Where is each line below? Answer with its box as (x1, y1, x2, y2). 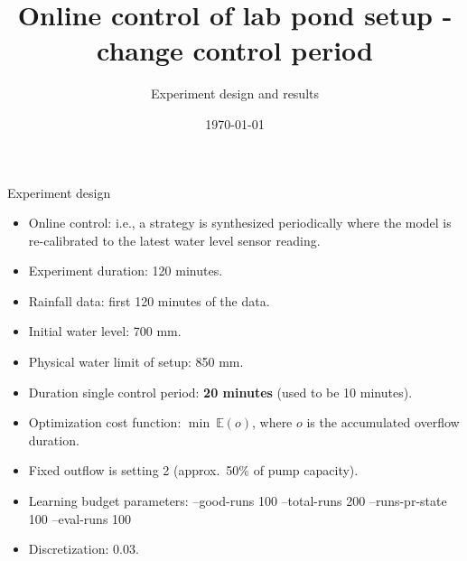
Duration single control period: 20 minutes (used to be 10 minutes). (28, 382, 413, 401)
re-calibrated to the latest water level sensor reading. (28, 230, 321, 249)
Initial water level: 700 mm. (28, 322, 182, 341)
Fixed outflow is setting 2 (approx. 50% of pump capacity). (28, 461, 359, 480)
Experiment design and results (150, 84, 320, 103)
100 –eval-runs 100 (28, 509, 132, 528)
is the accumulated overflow (306, 413, 460, 432)
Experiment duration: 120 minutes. (28, 261, 223, 280)
